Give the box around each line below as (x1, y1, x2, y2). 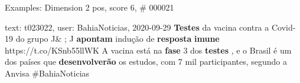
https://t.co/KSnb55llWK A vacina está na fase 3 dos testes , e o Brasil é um (5, 44, 292, 56)
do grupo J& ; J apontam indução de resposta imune (15, 32, 220, 45)
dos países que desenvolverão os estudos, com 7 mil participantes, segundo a (5, 55, 288, 68)
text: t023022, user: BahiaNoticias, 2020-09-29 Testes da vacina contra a (5, 21, 269, 33)
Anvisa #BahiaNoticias (5, 67, 90, 79)
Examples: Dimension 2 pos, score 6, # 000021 (5, 1, 174, 13)
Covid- (271, 21, 296, 33)
